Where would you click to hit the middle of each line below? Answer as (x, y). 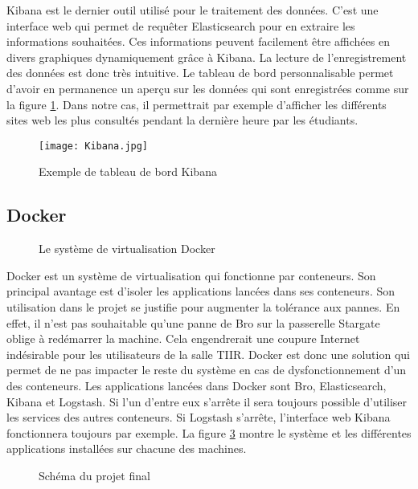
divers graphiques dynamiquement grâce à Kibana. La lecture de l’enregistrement (207, 57)
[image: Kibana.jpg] (94, 146)
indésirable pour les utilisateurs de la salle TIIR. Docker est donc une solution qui (208, 354)
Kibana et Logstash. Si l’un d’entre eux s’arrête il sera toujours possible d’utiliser (207, 401)
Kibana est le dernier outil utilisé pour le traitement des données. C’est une (193, 10)
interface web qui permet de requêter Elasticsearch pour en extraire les (181, 25)
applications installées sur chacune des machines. (127, 448)
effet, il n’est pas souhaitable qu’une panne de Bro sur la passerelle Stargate (193, 322)
